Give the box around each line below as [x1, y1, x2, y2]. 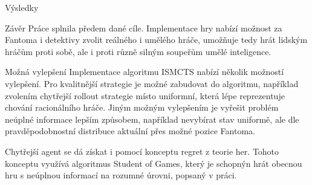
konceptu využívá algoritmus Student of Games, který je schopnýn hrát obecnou [5, 157, 302, 169]
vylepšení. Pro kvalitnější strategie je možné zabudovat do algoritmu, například [5, 77, 299, 89]
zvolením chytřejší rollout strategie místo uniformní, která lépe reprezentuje [5, 89, 285, 102]
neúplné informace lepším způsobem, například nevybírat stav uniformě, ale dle [5, 112, 299, 125]
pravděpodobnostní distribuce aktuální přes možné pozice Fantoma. [5, 125, 255, 137]
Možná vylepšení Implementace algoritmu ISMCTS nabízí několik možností [5, 65, 284, 78]
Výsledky [5, 1, 39, 13]
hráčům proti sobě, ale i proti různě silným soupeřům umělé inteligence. [5, 45, 271, 57]
